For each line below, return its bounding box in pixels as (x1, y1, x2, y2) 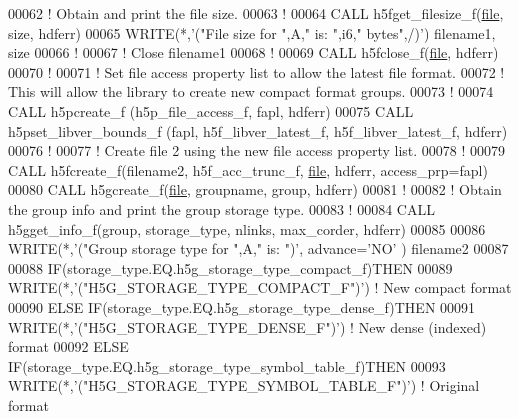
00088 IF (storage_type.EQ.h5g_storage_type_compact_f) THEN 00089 (8, 257, 453, 278)
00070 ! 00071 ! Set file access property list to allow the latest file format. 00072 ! (8, 61, 505, 82)
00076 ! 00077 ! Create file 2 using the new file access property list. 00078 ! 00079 (8, 140, 506, 161)
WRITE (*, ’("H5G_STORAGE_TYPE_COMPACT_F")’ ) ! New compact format (8, 277, 512, 298)
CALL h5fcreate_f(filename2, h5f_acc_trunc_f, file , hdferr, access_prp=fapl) (8, 159, 488, 180)
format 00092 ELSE (8, 336, 129, 357)
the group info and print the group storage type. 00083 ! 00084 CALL (8, 198, 435, 219)
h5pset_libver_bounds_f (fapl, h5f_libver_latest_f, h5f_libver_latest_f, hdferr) (8, 120, 508, 141)
